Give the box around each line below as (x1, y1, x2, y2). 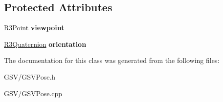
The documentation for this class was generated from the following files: (4, 55, 220, 65)
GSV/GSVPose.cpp (4, 88, 63, 98)
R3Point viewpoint (4, 22, 65, 33)
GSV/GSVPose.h (4, 71, 56, 82)
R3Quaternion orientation (4, 39, 87, 49)
